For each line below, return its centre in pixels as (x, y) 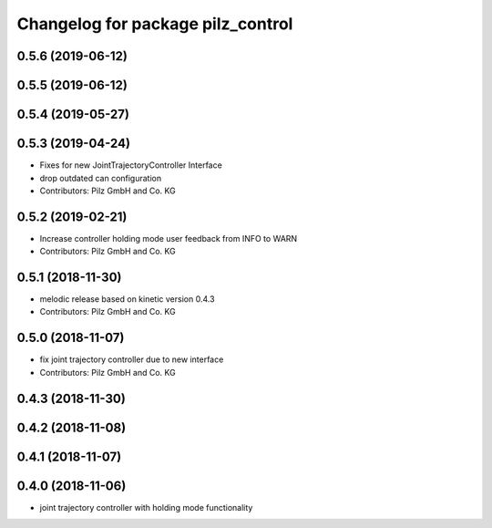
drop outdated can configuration (101, 178)
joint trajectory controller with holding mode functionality (146, 507)
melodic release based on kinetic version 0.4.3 (127, 299)
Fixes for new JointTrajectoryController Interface (131, 165)
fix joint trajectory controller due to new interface (132, 359)
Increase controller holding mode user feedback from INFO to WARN (169, 238)
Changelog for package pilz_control (155, 24)
